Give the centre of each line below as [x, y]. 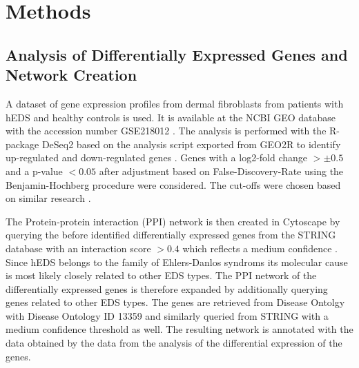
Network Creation [71, 75]
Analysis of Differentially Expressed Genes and [177, 54]
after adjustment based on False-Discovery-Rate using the [221, 171]
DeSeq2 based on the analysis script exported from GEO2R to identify [191, 144]
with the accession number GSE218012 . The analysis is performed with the [166, 131]
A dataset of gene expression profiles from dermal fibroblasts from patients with [175, 103]
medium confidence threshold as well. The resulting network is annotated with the [179, 329]
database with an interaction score [78, 248]
